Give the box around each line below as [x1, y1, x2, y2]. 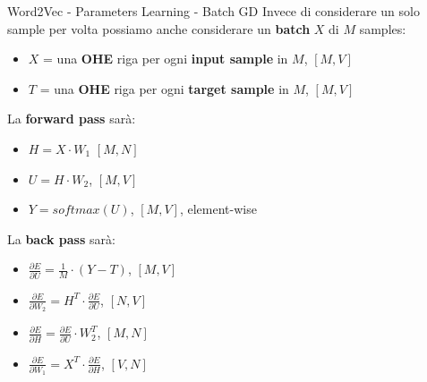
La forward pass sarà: [7, 109, 136, 128]
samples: [359, 19, 406, 38]
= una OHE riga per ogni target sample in [39, 79, 289, 98]
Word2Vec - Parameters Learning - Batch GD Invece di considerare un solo [7, 2, 420, 20]
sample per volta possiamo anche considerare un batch [7, 19, 311, 38]
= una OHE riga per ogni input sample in [43, 49, 288, 68]
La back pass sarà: [7, 229, 115, 248]
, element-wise [179, 199, 257, 218]
